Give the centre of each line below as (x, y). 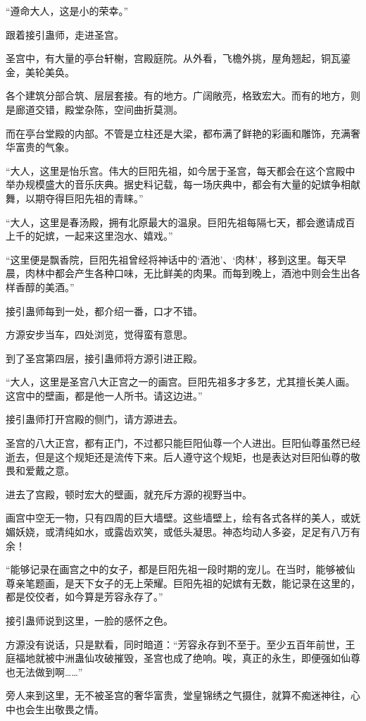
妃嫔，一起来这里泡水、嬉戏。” (104, 236)
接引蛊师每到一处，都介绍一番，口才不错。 (104, 310)
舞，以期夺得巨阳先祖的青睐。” (75, 198)
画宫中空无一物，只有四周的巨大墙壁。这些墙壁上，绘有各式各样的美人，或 (178, 518)
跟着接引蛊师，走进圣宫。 (65, 34)
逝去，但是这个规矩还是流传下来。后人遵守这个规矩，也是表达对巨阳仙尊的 (178, 456)
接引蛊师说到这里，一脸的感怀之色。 (89, 620)
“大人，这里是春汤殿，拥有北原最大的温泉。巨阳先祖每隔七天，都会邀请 (171, 222)
